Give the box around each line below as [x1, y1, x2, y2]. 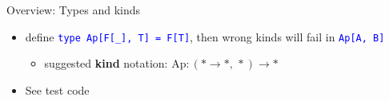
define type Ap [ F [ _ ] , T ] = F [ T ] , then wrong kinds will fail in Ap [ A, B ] [25, 28, 385, 45]
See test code [25, 81, 90, 98]
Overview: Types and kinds [6, 2, 141, 17]
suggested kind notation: [44, 55, 168, 72]
